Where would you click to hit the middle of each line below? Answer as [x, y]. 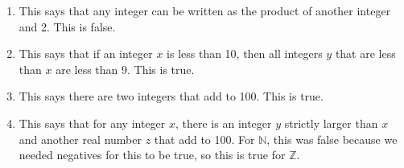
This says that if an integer [86, 53]
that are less [365, 53]
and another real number [80, 139]
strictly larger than [331, 123]
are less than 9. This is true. [125, 69]
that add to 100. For [204, 139]
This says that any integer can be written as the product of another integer [205, 10]
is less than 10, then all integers [245, 53]
